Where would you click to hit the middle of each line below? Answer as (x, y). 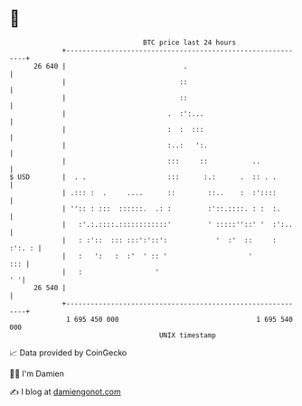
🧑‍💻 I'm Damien (37, 373)
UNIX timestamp (188, 335)
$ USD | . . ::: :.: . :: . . (143, 177)
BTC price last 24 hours (190, 42)
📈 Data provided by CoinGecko (68, 353)
